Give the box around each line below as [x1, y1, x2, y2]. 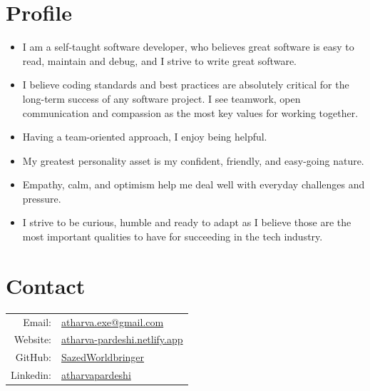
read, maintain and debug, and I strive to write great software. [22, 53, 297, 68]
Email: [23, 314, 51, 329]
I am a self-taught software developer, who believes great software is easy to [22, 39, 354, 54]
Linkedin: [11, 367, 51, 382]
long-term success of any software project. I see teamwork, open [22, 91, 301, 106]
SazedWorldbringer [61, 350, 145, 365]
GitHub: [15, 350, 51, 365]
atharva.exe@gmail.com [61, 314, 164, 329]
